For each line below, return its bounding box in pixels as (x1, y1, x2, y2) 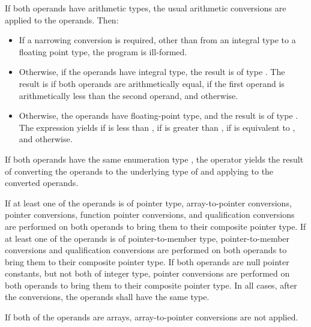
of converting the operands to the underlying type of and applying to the (5, 164, 274, 177)
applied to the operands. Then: (5, 13, 119, 26)
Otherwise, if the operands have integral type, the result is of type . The (19, 65, 285, 78)
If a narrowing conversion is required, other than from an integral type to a (19, 34, 296, 46)
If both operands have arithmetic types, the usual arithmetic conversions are (5, 2, 286, 14)
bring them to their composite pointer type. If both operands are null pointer (5, 255, 289, 268)
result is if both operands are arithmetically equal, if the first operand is (19, 77, 285, 89)
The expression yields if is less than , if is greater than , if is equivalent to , (19, 121, 295, 133)
